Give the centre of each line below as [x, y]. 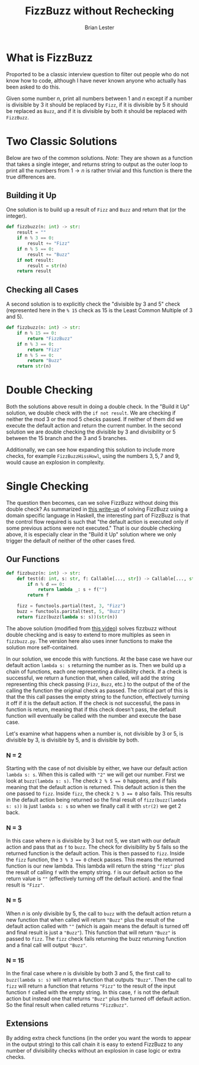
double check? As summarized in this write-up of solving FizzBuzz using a [97, 509]
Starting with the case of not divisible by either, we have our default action [97, 768]
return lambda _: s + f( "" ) [73, 590]
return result [34, 271]
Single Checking [47, 486]
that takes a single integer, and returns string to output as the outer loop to [97, 164]
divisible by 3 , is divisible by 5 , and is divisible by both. [73, 740]
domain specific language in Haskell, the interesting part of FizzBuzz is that [98, 515]
